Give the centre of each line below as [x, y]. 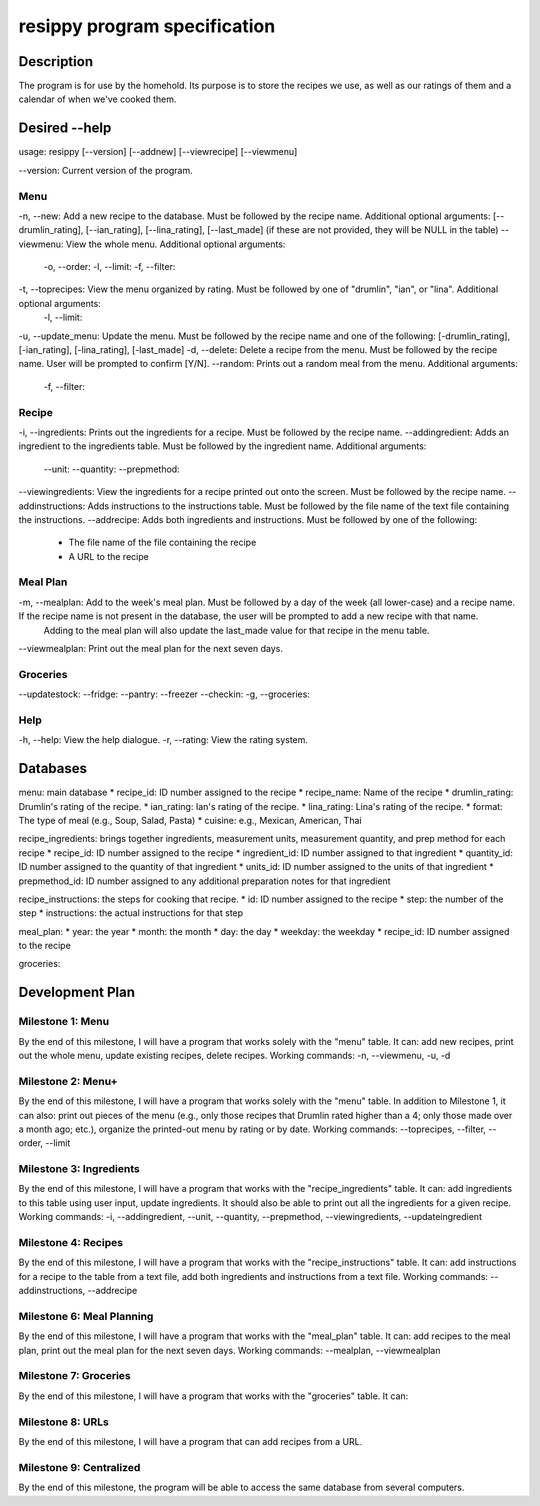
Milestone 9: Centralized [79, 1467]
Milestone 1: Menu [64, 1022]
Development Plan [76, 992]
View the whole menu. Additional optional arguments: [175, 244]
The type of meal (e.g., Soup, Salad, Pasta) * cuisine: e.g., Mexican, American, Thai [190, 820]
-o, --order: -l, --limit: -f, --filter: [109, 267]
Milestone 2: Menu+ [68, 1081]
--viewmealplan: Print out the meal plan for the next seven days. [151, 648]
